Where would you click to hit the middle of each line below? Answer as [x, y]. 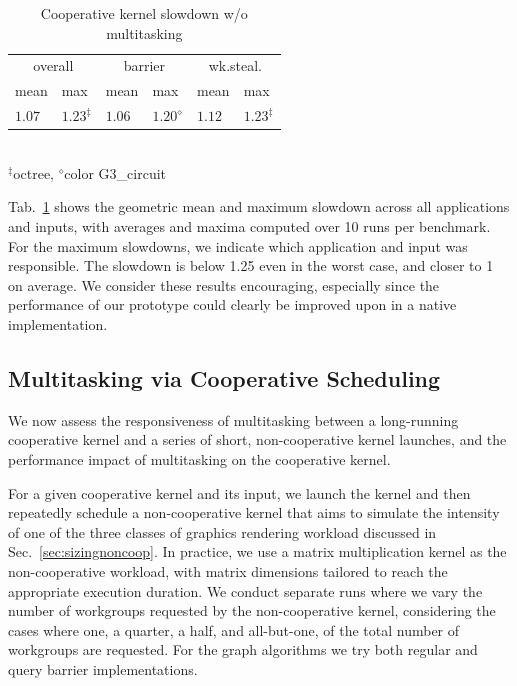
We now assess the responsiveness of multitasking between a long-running [233, 419]
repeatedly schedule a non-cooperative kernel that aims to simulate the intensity [254, 512]
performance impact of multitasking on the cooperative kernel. [199, 458]
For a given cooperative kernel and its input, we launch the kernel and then [239, 492]
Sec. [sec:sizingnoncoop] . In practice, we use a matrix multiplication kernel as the [257, 551]
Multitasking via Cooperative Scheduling [224, 377]
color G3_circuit [115, 172]
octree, [34, 172]
